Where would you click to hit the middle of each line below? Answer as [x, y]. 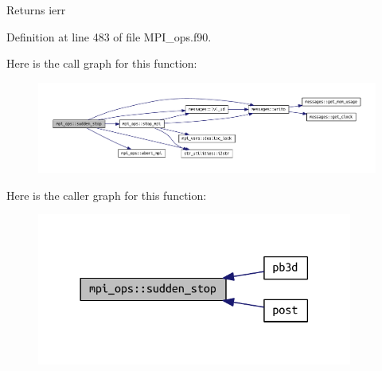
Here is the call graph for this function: [102, 63]
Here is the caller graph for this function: [107, 195]
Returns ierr [36, 10]
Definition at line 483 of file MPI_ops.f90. [109, 36]
